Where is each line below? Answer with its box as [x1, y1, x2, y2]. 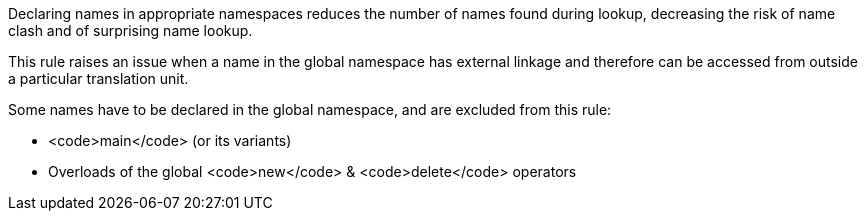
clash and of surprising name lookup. [8, 22, 253, 39]
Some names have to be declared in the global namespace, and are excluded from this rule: [8, 101, 612, 118]
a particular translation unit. [8, 70, 189, 87]
